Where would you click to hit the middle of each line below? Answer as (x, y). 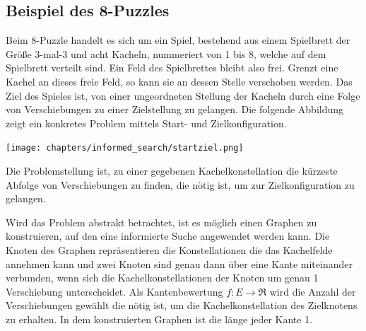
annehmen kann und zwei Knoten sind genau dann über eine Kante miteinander (179, 263)
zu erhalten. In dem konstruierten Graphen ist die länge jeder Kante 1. (159, 319)
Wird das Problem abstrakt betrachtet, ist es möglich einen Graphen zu (161, 222)
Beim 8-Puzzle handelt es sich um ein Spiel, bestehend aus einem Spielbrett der (178, 40)
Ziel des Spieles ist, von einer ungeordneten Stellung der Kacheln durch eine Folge (183, 95)
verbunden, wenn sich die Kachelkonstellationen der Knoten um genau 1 (162, 278)
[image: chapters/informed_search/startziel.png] (125, 148)
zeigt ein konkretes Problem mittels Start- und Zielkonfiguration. (146, 123)
